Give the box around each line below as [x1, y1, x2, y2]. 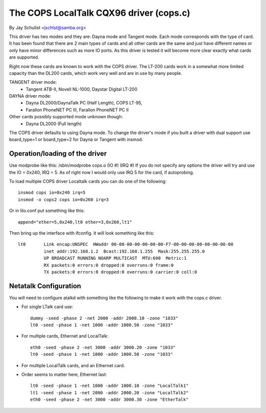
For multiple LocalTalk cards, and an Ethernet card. [21, 362, 125, 368]
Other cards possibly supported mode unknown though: [9, 114, 123, 120]
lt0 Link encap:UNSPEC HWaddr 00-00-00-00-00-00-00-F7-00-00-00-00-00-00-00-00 [18, 241, 233, 247]
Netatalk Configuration [9, 281, 81, 290]
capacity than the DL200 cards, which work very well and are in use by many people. [9, 70, 182, 76]
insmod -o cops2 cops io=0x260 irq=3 [18, 197, 109, 202]
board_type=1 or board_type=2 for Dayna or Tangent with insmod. [9, 137, 143, 142]
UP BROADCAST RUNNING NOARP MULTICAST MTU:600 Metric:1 [43, 255, 187, 261]
